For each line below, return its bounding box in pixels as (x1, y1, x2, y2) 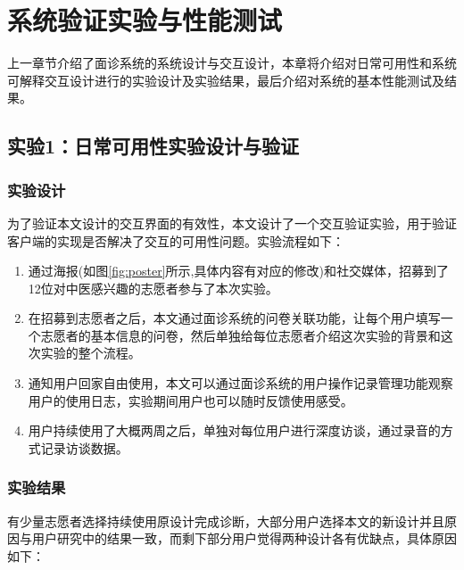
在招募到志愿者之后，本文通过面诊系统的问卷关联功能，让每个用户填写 (28, 309, 441, 327)
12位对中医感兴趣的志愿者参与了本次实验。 (28, 278, 278, 297)
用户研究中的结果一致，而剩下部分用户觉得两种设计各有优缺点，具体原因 (31, 529, 457, 548)
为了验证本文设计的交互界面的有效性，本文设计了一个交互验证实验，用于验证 (7, 213, 457, 232)
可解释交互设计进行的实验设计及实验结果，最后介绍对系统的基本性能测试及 (7, 70, 444, 89)
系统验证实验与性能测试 (7, 2, 283, 38)
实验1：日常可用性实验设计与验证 (7, 132, 300, 160)
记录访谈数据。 (40, 438, 128, 457)
